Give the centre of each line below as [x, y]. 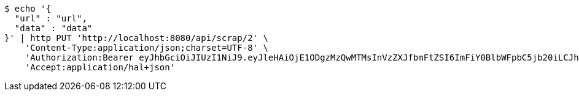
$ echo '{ [28, 9]
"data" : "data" [53, 28]
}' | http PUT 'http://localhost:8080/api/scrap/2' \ [136, 38]
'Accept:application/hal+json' [100, 67]
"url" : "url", [51, 18]
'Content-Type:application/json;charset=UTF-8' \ [146, 48]
